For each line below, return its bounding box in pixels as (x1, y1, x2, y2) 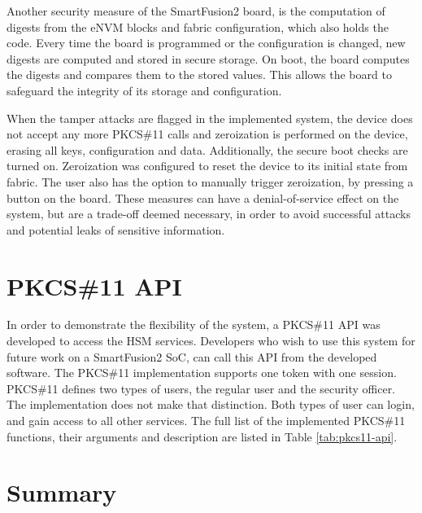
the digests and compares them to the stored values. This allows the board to (7, 66, 392, 83)
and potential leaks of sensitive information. (7, 221, 225, 238)
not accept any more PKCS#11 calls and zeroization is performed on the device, (7, 125, 408, 142)
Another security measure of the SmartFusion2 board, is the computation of (7, 2, 385, 19)
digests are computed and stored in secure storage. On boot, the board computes (7, 50, 410, 67)
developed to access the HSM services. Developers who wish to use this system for (7, 332, 415, 349)
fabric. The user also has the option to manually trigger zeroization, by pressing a (7, 173, 414, 190)
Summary (7, 476, 117, 509)
